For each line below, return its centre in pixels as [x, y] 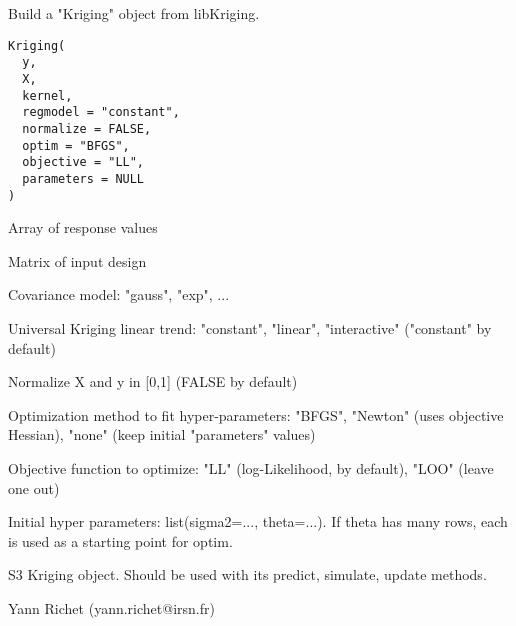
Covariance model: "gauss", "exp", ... [119, 294]
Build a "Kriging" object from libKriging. [134, 13]
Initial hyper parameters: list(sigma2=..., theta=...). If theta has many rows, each [258, 521]
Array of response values [83, 227]
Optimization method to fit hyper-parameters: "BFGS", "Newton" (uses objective [256, 414]
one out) [34, 487]
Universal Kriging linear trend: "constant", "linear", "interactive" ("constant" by [250, 327]
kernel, [47, 95]
